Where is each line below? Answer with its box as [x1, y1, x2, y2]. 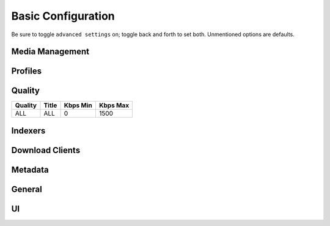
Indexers [11, 126, 46, 136]
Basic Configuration [11, 9, 116, 23]
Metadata [11, 164, 49, 175]
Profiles [11, 66, 42, 77]
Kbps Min [64, 101, 93, 110]
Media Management [11, 47, 90, 57]
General [11, 184, 43, 194]
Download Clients [11, 145, 81, 156]
